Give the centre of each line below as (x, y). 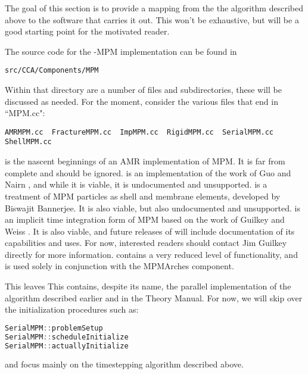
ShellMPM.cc (28, 142)
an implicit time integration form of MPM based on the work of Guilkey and (145, 219)
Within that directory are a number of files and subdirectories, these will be (143, 90)
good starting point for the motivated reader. (87, 31)
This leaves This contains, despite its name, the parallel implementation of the (148, 286)
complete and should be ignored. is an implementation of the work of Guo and (148, 172)
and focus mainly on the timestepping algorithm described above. (124, 364)
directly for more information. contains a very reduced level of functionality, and (151, 254)
